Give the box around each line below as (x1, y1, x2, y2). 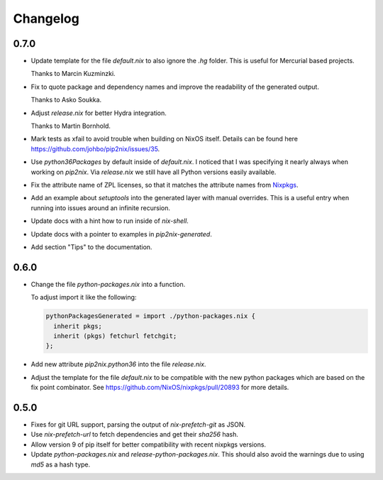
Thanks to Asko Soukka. (30, 96, 102, 104)
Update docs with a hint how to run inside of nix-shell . (30, 217, 189, 225)
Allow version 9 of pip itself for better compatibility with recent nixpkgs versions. (30, 440, 266, 449)
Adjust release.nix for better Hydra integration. (30, 109, 167, 117)
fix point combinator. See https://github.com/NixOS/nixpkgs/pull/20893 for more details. (30, 383, 289, 392)
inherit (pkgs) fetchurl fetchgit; (53, 332, 177, 340)
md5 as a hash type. (30, 460, 91, 469)
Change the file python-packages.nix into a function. (30, 280, 186, 288)
